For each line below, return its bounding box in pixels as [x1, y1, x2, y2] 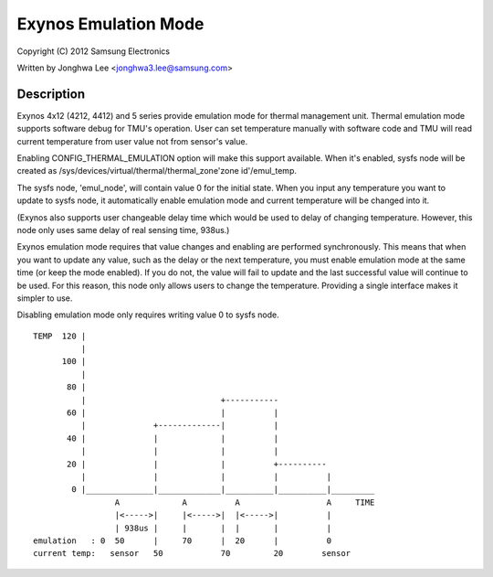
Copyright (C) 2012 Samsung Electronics [16, 46, 171, 57]
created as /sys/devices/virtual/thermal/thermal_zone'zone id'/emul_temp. [16, 166, 297, 176]
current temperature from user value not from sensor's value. [16, 135, 248, 146]
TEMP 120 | [33, 330, 87, 341]
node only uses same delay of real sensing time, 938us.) [16, 224, 230, 235]
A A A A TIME [114, 497, 375, 508]
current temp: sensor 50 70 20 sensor [33, 549, 351, 559]
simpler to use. [16, 293, 73, 304]
